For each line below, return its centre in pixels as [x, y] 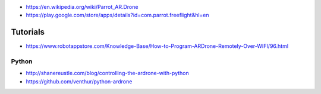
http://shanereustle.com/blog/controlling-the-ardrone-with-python [108, 73]
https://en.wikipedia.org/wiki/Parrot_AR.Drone [82, 7]
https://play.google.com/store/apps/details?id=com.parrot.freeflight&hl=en [117, 15]
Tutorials [28, 32]
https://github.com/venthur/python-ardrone [79, 81]
